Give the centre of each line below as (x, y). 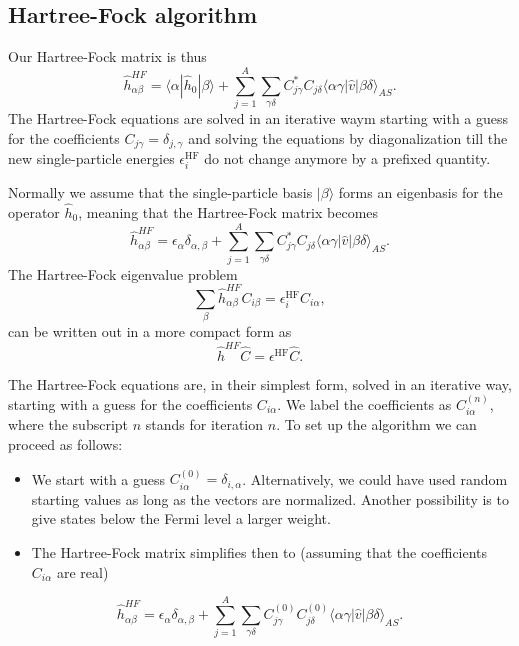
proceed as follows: (65, 444)
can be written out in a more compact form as (150, 331)
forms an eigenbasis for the (420, 192)
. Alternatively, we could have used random (375, 478)
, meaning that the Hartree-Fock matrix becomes (228, 211)
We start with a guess (98, 478)
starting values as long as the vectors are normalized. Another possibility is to (270, 498)
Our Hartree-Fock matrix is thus (107, 56)
